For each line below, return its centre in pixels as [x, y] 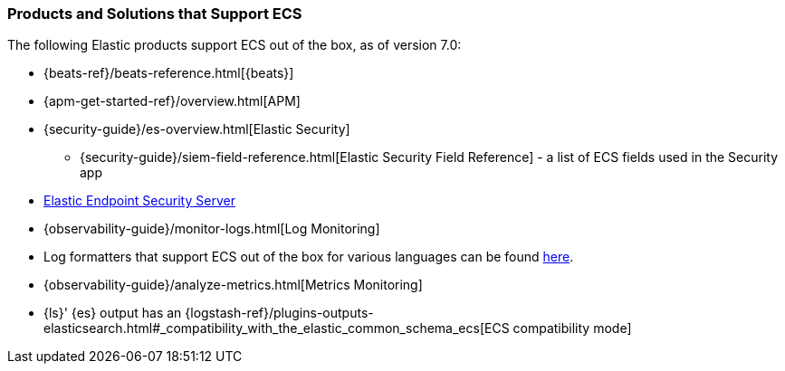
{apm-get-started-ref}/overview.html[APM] [172, 101]
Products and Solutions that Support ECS [155, 14]
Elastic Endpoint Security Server [139, 201]
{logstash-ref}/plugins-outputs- [279, 313]
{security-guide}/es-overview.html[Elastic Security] [197, 129]
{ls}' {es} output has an [113, 313]
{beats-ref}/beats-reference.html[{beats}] [169, 73]
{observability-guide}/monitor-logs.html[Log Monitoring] [212, 229]
